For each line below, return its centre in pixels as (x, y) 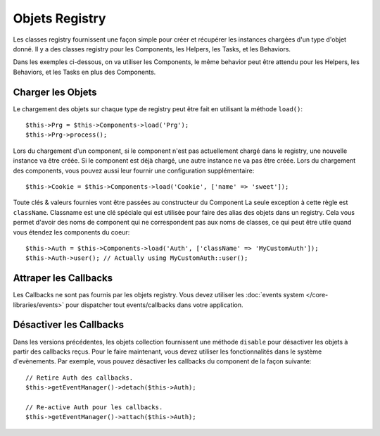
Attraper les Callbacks (63, 278)
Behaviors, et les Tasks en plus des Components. (84, 72)
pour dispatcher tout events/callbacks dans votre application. (154, 305)
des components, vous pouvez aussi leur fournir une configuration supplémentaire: (134, 170)
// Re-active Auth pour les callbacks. (94, 407)
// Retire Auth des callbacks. (80, 378)
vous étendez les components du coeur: (71, 232)
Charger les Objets (55, 92)
